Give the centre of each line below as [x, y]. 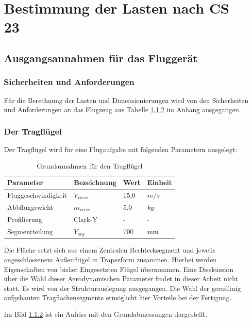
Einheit [160, 182]
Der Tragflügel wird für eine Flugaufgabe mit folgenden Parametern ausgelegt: [121, 149]
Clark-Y [85, 219]
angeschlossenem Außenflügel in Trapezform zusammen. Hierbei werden [110, 260]
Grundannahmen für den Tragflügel [90, 165]
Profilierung [25, 219]
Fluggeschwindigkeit [37, 195]
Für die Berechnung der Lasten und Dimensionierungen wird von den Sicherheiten [126, 100]
